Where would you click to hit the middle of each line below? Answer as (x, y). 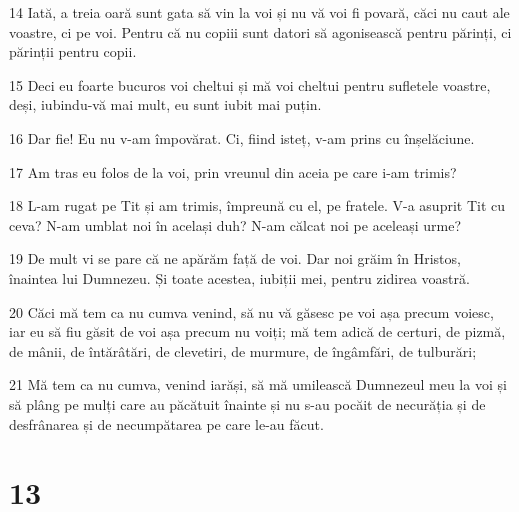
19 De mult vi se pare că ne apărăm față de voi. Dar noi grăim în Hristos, (235, 258)
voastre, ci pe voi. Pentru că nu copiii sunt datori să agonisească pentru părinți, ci (260, 31)
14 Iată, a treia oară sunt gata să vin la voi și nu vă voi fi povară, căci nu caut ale (259, 12)
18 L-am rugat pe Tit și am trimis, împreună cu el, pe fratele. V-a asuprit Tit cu (257, 205)
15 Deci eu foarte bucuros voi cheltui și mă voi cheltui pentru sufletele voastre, (250, 84)
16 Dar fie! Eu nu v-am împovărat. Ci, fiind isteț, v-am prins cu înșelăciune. (242, 137)
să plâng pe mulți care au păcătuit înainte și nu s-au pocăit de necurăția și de (247, 403)
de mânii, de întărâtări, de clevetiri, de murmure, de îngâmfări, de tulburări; (243, 350)
